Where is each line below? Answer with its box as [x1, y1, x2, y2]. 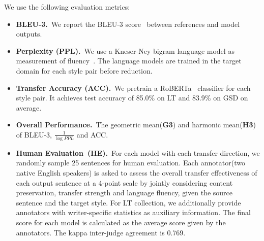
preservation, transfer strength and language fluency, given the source [16, 187, 233, 198]
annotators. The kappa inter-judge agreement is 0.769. [16, 227, 186, 237]
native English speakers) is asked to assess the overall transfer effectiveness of [16, 167, 257, 178]
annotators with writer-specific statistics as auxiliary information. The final [16, 207, 251, 218]
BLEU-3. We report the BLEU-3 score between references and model [16, 18, 240, 29]
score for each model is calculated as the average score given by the [16, 217, 226, 227]
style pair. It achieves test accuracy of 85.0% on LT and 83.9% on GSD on [16, 92, 248, 103]
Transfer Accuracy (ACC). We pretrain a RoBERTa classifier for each [16, 82, 251, 93]
